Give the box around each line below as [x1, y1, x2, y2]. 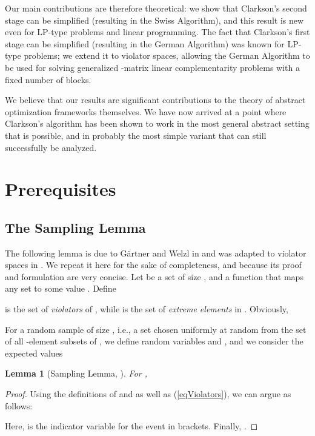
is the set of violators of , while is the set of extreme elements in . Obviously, [5, 303, 288, 315]
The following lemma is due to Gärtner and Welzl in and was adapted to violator [5, 246, 307, 259]
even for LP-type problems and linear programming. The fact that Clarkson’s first [5, 25, 310, 38]
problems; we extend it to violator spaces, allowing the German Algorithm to [24, 49, 310, 62]
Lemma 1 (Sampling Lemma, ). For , [5, 367, 147, 380]
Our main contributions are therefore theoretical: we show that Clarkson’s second [5, 2, 307, 14]
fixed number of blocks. [5, 73, 91, 86]
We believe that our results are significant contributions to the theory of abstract [5, 93, 306, 106]
